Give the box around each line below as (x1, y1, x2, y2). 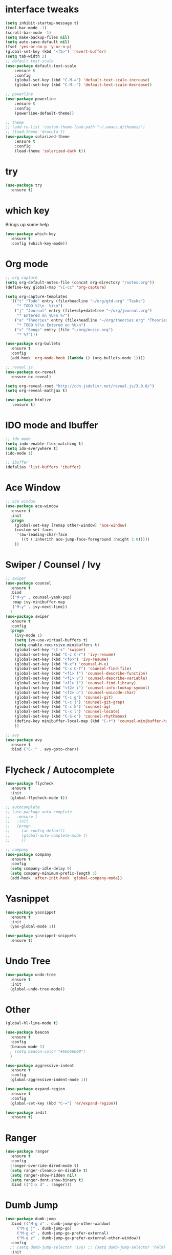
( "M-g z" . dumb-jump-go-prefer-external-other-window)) (16, 1235, 141, 1241)
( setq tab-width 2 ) (5, 54, 47, 59)
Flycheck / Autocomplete (5, 764, 115, 776)
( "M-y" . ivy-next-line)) (12, 604, 68, 610)
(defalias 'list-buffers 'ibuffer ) (5, 465, 81, 470)
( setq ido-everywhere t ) (5, 446, 58, 451)
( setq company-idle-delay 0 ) (10, 866, 72, 871)
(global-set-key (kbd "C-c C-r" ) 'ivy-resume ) (14, 652, 116, 657)
